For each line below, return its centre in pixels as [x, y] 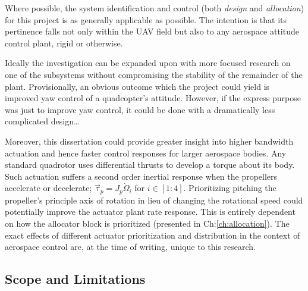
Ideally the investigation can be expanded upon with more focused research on [148, 63]
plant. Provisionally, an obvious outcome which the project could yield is [137, 86]
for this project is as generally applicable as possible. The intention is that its [146, 19]
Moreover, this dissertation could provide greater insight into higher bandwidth [149, 141]
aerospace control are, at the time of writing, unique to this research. [131, 247]
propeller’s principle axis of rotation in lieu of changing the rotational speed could [154, 200]
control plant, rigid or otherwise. [64, 43]
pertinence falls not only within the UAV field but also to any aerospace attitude [152, 31]
